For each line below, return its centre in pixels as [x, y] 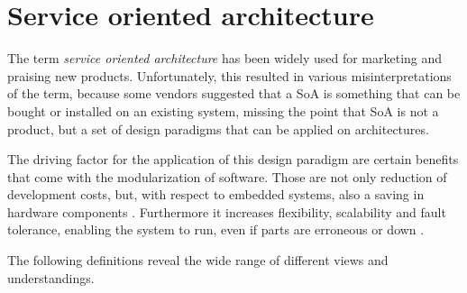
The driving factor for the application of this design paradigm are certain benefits [233, 159]
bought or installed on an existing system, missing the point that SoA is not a [223, 110]
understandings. [51, 277]
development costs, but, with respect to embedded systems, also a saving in [216, 194]
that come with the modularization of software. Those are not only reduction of [227, 176]
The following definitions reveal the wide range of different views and [198, 260]
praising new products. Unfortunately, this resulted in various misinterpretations [229, 75]
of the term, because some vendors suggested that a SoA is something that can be [234, 93]
